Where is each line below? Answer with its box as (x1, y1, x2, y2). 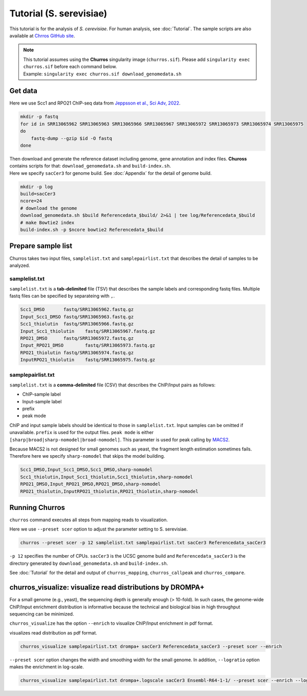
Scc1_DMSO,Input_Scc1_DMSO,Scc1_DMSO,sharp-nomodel (20, 467, 153, 473)
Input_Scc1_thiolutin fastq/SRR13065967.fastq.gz (20, 328, 156, 334)
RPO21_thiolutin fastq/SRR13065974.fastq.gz (20, 350, 134, 356)
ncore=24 (20, 198, 42, 204)
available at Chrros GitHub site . (9, 32, 75, 38)
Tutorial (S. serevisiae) (9, 8, 107, 19)
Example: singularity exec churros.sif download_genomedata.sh (23, 71, 182, 77)
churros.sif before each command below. (23, 64, 117, 70)
